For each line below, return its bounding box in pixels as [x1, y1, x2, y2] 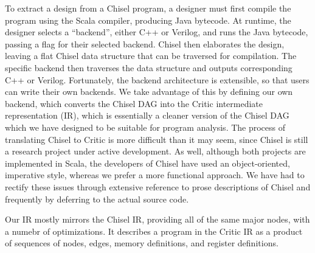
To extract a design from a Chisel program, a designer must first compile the [5, 2, 291, 14]
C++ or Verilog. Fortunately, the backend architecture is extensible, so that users [5, 73, 310, 86]
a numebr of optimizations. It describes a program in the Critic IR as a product [5, 224, 303, 237]
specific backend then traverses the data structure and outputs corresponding [5, 61, 292, 74]
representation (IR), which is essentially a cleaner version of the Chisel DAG [5, 109, 289, 122]
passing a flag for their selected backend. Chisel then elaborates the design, [5, 37, 285, 50]
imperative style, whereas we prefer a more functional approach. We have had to [5, 168, 305, 181]
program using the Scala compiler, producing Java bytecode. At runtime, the [5, 13, 291, 26]
